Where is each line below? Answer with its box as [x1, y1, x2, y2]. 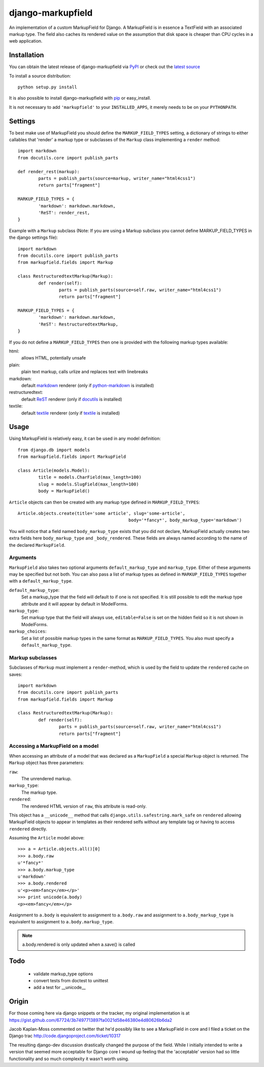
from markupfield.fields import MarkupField [18, 454, 127, 459]
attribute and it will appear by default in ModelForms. [21, 601, 128, 607]
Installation [9, 51, 44, 59]
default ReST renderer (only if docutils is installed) [21, 396, 122, 402]
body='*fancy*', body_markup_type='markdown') [128, 517, 242, 523]
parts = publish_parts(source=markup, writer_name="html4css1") [38, 176, 196, 181]
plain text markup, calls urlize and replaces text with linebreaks [21, 369, 149, 375]
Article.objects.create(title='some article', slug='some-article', [18, 510, 185, 516]
